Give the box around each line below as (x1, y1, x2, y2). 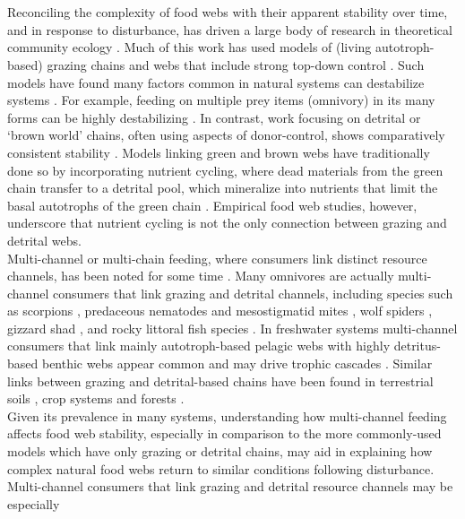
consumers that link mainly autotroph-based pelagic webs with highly (7, 336, 391, 355)
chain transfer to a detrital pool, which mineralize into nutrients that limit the (7, 178, 438, 197)
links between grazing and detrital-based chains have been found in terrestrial (7, 371, 434, 390)
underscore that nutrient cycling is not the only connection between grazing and (7, 213, 447, 232)
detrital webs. (7, 230, 82, 249)
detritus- (393, 336, 441, 355)
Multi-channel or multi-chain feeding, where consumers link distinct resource (7, 248, 427, 267)
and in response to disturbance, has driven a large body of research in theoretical (7, 20, 452, 39)
